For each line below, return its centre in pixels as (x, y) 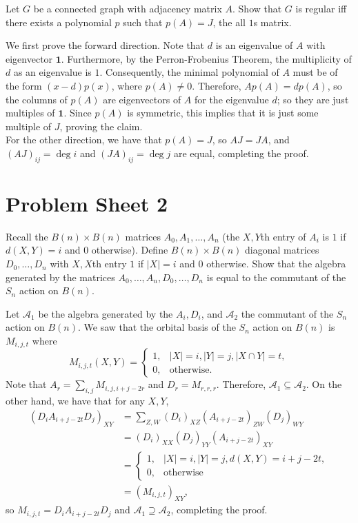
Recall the (27, 236)
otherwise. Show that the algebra (276, 264)
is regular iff (321, 8)
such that (143, 22)
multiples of (30, 113)
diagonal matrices (282, 250)
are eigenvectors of (142, 99)
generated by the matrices (60, 277)
